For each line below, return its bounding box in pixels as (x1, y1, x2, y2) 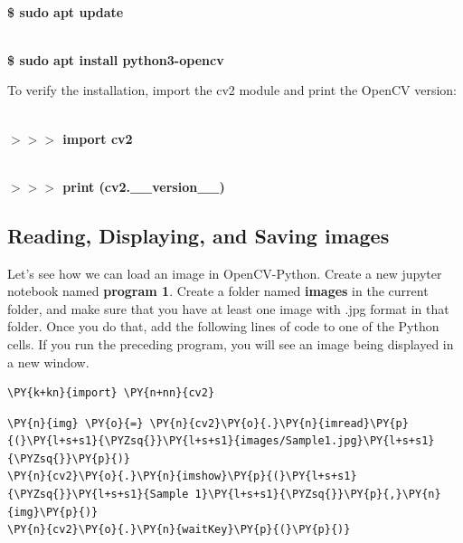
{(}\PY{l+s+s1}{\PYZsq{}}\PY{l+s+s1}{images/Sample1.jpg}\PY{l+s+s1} (7, 434, 435, 448)
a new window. (7, 352, 90, 371)
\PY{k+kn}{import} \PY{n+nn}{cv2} (7, 386, 215, 400)
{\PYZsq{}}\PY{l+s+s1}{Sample (7, 488, 189, 501)
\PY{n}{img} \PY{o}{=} (7, 416, 144, 430)
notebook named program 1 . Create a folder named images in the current (7, 281, 429, 300)
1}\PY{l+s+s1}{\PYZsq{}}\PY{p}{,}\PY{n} (194, 488, 441, 501)
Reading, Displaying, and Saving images (7, 221, 390, 249)
